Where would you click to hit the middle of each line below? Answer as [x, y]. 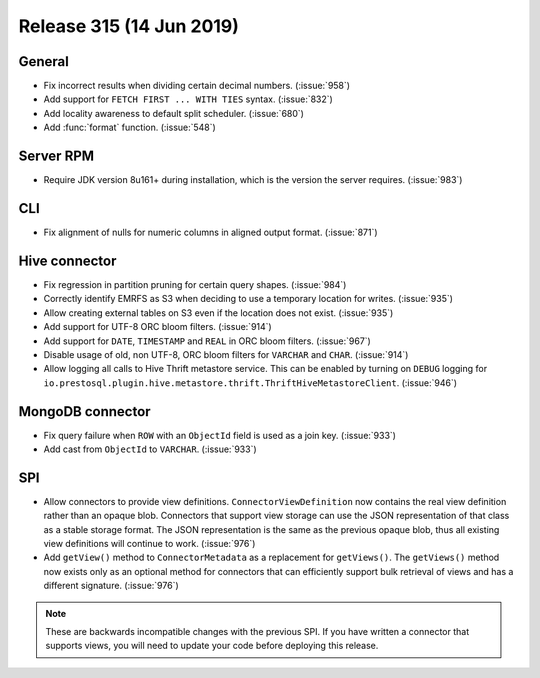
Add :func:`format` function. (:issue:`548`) [130, 127]
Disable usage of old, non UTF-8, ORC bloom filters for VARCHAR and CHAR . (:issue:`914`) [226, 354]
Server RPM [56, 156]
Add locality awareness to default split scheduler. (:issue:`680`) [174, 113]
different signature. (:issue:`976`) [111, 586]
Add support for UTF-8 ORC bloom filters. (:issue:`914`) [157, 327]
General [44, 61]
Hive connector [67, 260]
